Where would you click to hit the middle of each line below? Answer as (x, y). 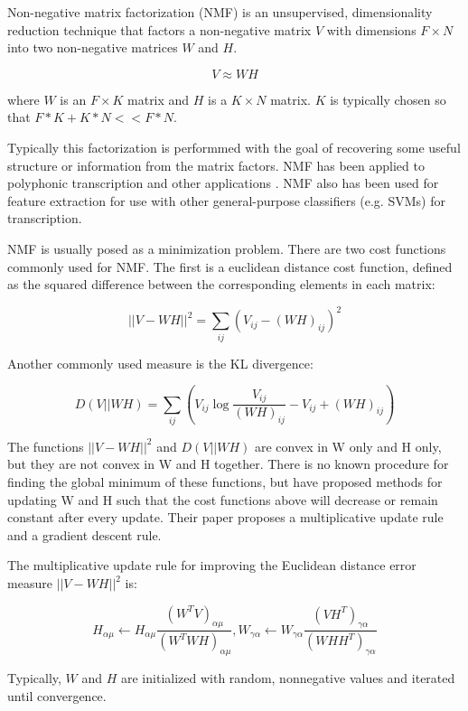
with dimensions (371, 29)
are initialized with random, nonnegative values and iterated (288, 678)
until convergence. (57, 695)
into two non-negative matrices (93, 47)
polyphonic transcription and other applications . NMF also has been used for (223, 183)
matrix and (159, 99)
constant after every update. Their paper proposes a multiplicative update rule (225, 517)
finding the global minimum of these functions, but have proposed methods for (225, 482)
